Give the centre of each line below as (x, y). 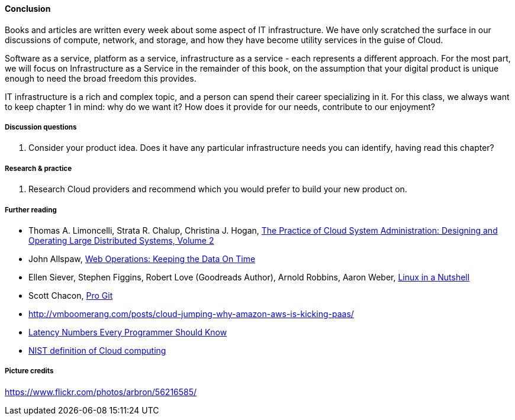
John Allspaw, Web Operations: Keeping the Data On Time (142, 259)
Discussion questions (41, 127)
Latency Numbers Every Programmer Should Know (128, 332)
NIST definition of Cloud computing (97, 350)
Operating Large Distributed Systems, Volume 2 (121, 240)
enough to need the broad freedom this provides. (101, 78)
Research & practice (38, 168)
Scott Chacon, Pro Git (71, 295)
